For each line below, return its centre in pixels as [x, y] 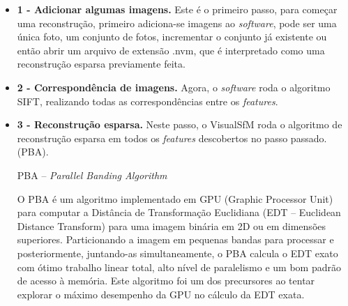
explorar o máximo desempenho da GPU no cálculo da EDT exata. [161, 294]
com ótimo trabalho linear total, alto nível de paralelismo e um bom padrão [179, 267]
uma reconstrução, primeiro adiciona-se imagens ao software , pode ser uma [177, 23]
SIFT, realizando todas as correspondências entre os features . [147, 101]
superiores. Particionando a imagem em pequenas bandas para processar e [175, 239]
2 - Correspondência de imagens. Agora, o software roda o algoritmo [174, 87]
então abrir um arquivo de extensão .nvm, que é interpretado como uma [171, 50]
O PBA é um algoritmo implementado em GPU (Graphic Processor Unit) [175, 198]
